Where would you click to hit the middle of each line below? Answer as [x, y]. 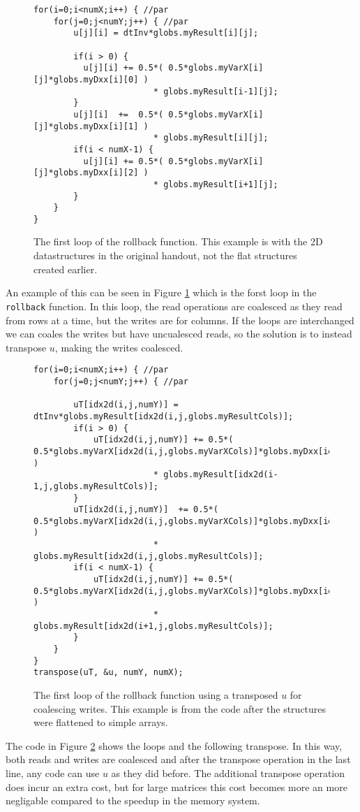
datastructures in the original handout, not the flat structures [165, 255]
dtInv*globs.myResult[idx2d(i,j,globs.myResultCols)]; [164, 416]
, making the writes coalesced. [119, 347]
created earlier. [66, 269]
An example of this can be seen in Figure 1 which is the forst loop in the [161, 292]
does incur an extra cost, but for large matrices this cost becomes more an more [177, 786]
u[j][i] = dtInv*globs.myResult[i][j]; [166, 33]
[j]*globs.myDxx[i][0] [86, 79]
